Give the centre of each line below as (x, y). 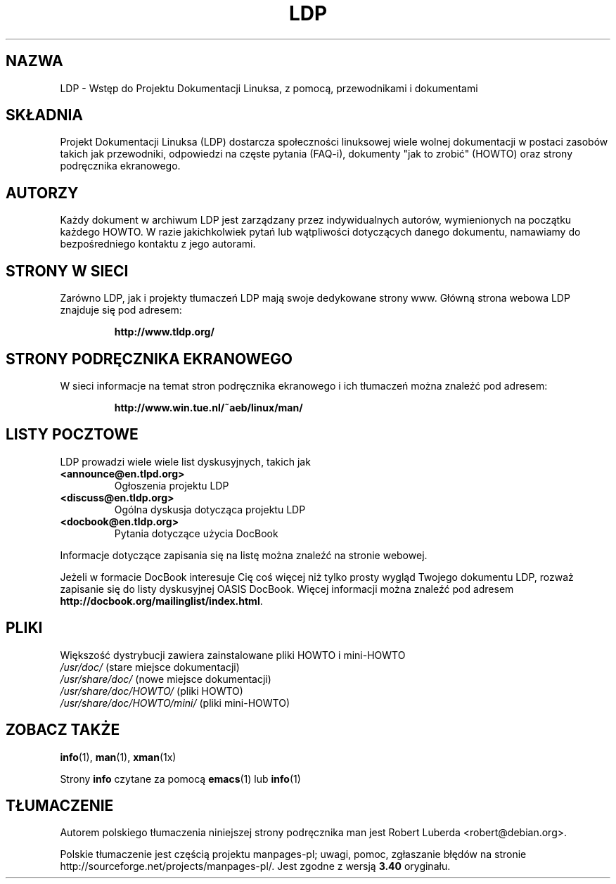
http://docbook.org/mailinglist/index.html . (161, 601)
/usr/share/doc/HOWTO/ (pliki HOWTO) (152, 691)
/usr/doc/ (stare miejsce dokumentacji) (150, 667)
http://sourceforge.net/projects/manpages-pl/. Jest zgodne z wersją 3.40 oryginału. (255, 866)
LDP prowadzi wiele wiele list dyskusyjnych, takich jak (185, 461)
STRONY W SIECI (67, 271)
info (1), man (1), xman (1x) (118, 757)
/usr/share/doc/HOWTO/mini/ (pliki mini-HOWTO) (175, 703)
